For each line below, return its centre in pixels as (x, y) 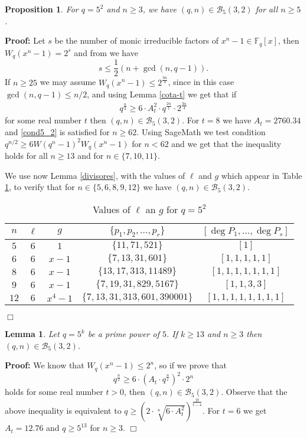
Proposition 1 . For (42, 9)
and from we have (106, 52)
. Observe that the (254, 392)
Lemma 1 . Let (32, 334)
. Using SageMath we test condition (201, 132)
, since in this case (201, 82)
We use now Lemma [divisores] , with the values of (95, 175)
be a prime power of (123, 334)
